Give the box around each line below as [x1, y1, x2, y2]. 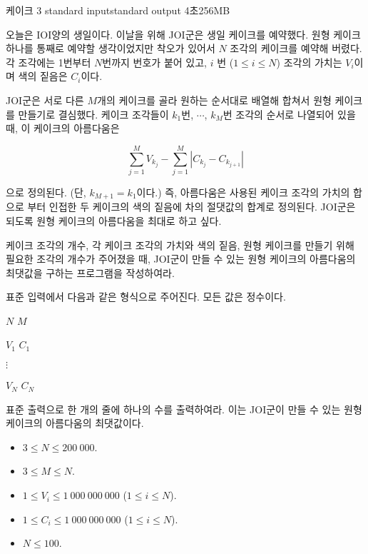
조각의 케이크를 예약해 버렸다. [230, 41, 362, 56]
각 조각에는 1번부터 [6, 54, 91, 69]
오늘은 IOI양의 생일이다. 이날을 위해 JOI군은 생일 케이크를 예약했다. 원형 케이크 [6, 26, 361, 41]
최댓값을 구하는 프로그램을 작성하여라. [6, 265, 175, 280]
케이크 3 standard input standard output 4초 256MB [6, 3, 230, 17]
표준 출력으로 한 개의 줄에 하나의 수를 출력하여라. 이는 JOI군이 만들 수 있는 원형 [6, 401, 362, 416]
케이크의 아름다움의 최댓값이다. [6, 415, 144, 430]
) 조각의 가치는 [276, 54, 342, 69]
